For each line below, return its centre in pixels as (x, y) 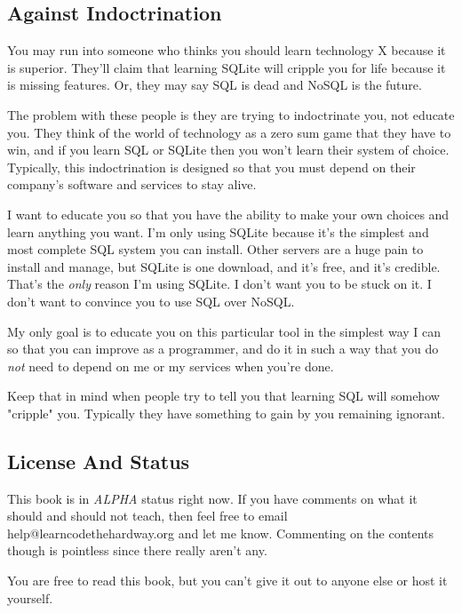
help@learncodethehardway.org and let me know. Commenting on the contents (221, 533)
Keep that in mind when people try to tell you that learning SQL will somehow (223, 396)
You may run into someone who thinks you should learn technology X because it (227, 50)
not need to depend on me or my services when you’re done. (171, 366)
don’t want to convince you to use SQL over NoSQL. (151, 301)
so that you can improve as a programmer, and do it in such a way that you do (223, 349)
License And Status (99, 461)
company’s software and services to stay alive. (132, 184)
